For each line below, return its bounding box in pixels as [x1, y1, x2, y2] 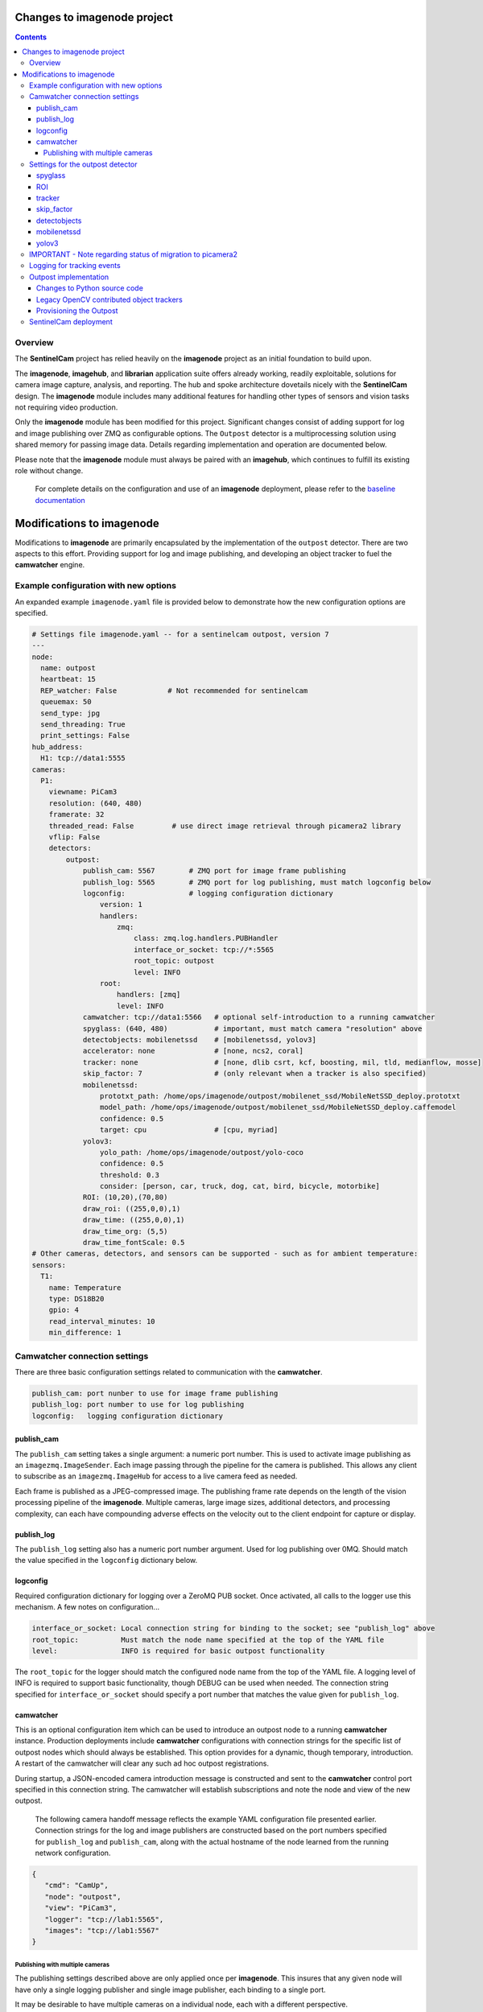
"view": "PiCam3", [44, 1903, 118, 1913]
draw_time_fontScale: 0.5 [82, 1238, 185, 1247]
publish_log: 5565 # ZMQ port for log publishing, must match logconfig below [82, 877, 431, 887]
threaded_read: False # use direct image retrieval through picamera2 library [48, 821, 402, 831]
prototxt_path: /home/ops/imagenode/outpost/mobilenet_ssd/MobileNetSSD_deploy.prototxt [99, 1091, 460, 1100]
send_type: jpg [40, 708, 101, 718]
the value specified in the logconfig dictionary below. [14, 1556, 197, 1565]
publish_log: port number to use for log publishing [31, 1400, 245, 1409]
